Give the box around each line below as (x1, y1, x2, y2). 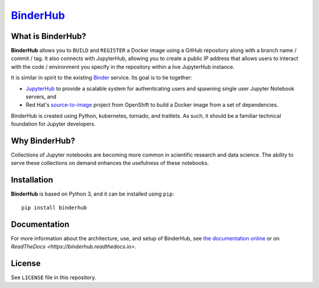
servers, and (25, 93, 57, 100)
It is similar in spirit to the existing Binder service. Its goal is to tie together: (11, 74, 192, 81)
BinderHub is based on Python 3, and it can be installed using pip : (11, 190, 174, 197)
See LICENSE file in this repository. (11, 274, 97, 281)
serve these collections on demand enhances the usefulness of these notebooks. (11, 160, 209, 167)
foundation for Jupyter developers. (11, 121, 96, 128)
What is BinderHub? (11, 31, 87, 41)
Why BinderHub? (11, 136, 76, 145)
